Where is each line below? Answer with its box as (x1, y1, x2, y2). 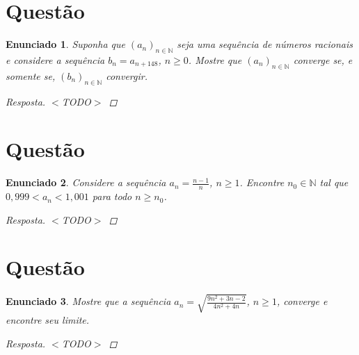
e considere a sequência (6, 52, 105, 67)
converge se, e (293, 52, 353, 67)
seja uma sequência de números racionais (177, 37, 353, 51)
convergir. (106, 68, 147, 83)
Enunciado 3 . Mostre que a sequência (6, 294, 171, 308)
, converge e (276, 294, 328, 308)
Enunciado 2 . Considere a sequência (6, 175, 166, 190)
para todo (92, 189, 132, 204)
